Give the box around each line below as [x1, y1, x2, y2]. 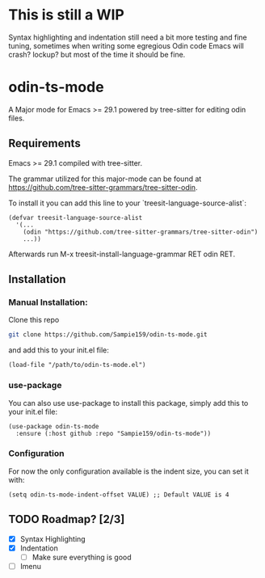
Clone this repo [8, 315, 60, 325]
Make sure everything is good [32, 552, 132, 562]
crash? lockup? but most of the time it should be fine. [8, 49, 186, 59]
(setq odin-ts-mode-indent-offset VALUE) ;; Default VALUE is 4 [8, 491, 229, 499]
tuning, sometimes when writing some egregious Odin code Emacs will [8, 40, 244, 50]
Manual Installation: [8, 297, 88, 308]
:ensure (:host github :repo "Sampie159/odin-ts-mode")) [15, 429, 212, 437]
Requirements [8, 137, 81, 150]
